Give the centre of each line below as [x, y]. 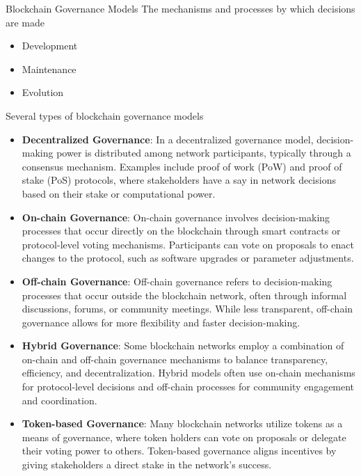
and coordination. [59, 400]
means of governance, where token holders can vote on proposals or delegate [184, 437]
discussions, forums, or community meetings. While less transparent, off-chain [187, 309]
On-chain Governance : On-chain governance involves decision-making [176, 217]
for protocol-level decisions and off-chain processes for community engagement [188, 387]
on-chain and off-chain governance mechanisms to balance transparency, [175, 359]
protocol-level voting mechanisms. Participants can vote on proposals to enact [188, 244]
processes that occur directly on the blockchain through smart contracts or [181, 231]
